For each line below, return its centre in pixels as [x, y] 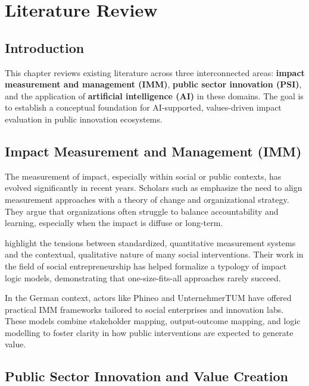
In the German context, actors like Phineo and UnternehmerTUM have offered [148, 298]
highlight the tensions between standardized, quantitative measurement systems [150, 242]
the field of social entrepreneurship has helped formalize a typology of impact [146, 266]
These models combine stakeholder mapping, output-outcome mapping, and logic [153, 321]
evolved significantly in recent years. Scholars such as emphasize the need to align [154, 188]
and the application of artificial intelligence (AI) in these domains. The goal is [154, 95]
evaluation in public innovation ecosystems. [84, 119]
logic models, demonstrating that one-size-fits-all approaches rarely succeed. [143, 277]
